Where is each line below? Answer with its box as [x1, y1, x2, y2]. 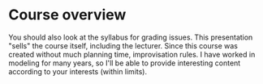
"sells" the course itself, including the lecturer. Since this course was [8, 40, 238, 50]
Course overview [8, 6, 127, 24]
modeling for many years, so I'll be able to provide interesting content [8, 58, 241, 68]
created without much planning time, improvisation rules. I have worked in [8, 49, 256, 59]
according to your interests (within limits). [8, 66, 148, 76]
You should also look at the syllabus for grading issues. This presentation [8, 32, 253, 42]
